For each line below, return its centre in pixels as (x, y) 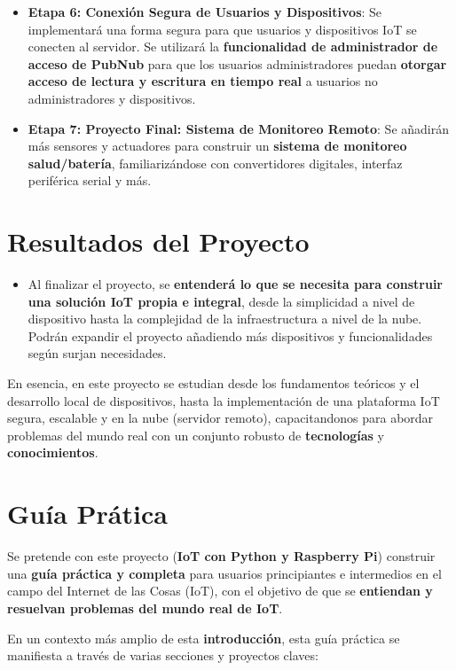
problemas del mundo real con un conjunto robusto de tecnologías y (196, 435)
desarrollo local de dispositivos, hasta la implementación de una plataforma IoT (224, 400)
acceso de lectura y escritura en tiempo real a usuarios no (203, 81)
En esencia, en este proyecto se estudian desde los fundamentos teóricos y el (213, 383)
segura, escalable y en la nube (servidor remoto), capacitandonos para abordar (220, 418)
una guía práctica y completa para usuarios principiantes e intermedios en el (224, 573)
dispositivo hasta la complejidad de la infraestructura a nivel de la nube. (225, 319)
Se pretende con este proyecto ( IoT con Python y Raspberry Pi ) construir (221, 556)
